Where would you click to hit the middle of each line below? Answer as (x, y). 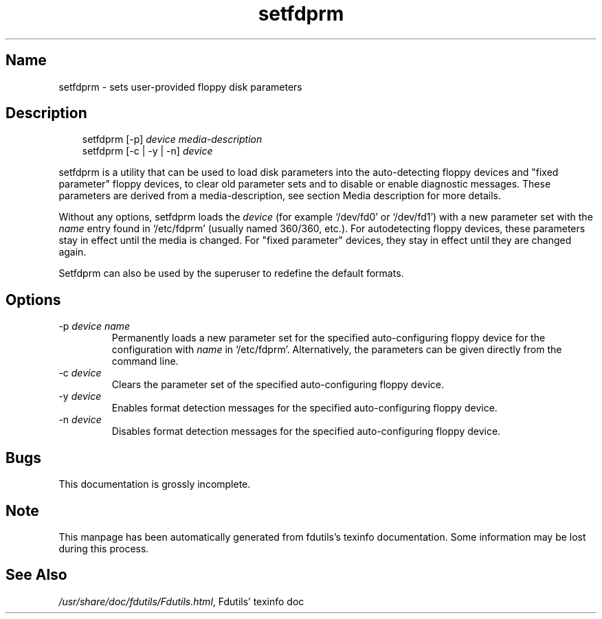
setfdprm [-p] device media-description (172, 139)
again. (73, 252)
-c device (80, 373)
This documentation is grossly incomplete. (155, 484)
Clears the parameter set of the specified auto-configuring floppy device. (278, 385)
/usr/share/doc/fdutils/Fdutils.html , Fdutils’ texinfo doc (181, 601)
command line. (145, 361)
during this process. (104, 548)
